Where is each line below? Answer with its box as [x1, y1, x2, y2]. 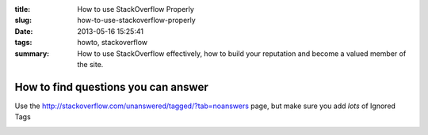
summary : [14, 48, 50, 58]
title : [14, 5, 31, 13]
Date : [14, 26, 33, 36]
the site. [77, 59, 104, 69]
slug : [14, 16, 32, 25]
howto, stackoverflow [77, 38, 148, 47]
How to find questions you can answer [14, 80, 209, 94]
